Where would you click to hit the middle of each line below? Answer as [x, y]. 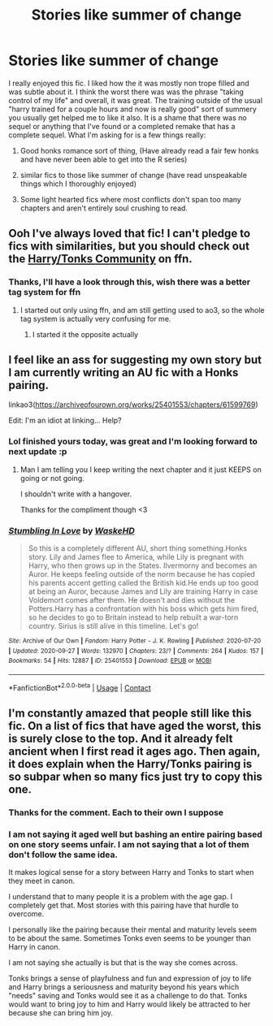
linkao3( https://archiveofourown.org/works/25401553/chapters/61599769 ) [133, 405]
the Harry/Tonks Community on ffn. [100, 259]
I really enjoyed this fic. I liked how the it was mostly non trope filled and [129, 83]
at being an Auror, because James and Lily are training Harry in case [143, 591]
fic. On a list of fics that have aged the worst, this [135, 726]
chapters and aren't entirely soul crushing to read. [104, 208]
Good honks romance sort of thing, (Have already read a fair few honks [139, 150]
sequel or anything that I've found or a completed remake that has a [122, 126]
